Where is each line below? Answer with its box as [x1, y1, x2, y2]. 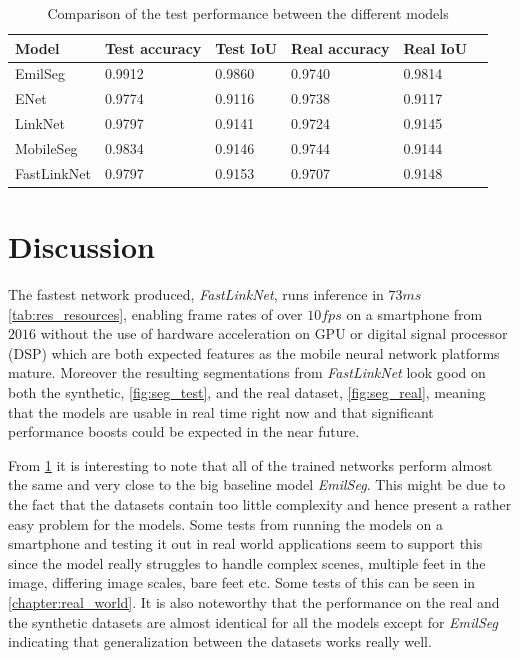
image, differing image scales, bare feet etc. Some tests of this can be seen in [8, 572, 476, 593]
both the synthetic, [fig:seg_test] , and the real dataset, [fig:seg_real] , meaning [8, 382, 486, 402]
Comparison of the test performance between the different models [47, 3, 449, 23]
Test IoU [215, 37, 278, 58]
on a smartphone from [346, 303, 483, 324]
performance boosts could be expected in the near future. [8, 421, 360, 442]
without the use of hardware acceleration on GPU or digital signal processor [40, 323, 508, 344]
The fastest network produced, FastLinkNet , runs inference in [8, 284, 384, 305]
